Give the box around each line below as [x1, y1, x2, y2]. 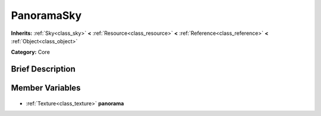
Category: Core [11, 49, 51, 56]
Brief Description [11, 64, 75, 74]
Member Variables [11, 83, 81, 93]
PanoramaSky [11, 9, 82, 22]
